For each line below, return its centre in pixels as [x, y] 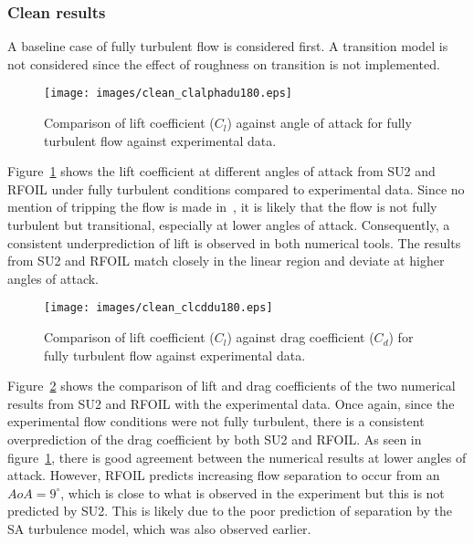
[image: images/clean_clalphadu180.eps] [169, 94]
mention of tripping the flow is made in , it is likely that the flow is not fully [222, 207]
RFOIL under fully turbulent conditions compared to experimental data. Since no [236, 188]
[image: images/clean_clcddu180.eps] [158, 308]
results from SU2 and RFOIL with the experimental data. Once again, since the [231, 403]
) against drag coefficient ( [300, 337]
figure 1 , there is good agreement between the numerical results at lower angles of [237, 457]
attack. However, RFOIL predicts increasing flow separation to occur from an [224, 475]
